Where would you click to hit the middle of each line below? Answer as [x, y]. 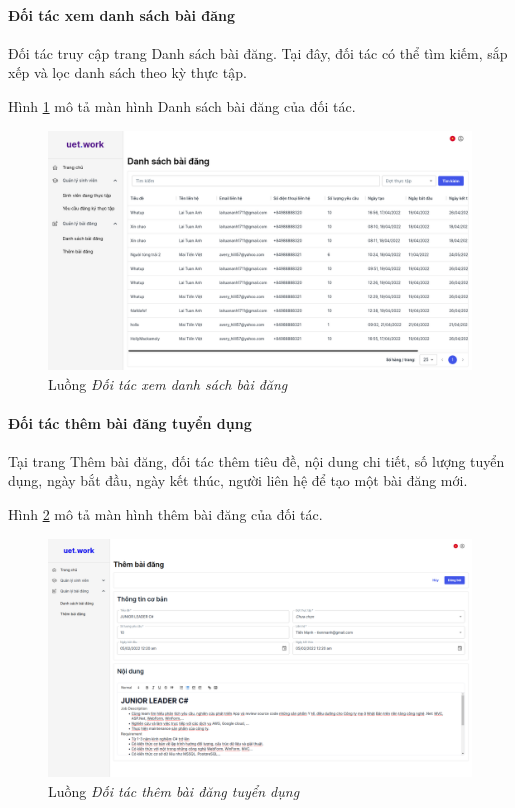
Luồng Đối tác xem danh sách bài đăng [168, 383]
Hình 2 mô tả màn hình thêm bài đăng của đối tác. [165, 514]
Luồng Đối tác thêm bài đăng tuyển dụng [174, 790]
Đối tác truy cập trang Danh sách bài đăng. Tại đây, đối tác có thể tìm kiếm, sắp [258, 52]
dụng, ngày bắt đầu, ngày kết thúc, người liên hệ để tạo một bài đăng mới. [238, 480]
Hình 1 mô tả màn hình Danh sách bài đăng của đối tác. [182, 105]
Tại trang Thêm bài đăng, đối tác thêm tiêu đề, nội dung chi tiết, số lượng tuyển [256, 460]
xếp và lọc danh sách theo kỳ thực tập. [127, 72]
